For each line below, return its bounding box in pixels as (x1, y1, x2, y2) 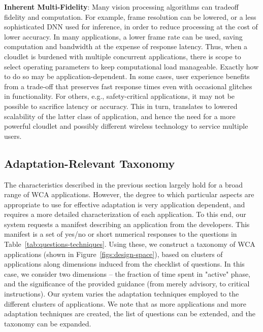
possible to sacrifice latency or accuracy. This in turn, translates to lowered (4, 100, 238, 111)
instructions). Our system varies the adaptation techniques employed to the (4, 288, 239, 299)
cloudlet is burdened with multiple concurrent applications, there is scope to (4, 51, 241, 61)
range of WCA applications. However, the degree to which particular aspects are (4, 189, 254, 200)
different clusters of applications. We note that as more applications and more (4, 298, 246, 309)
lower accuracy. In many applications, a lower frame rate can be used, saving (4, 31, 243, 42)
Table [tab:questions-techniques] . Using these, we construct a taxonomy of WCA (4, 239, 255, 249)
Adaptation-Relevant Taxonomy (4, 155, 175, 171)
